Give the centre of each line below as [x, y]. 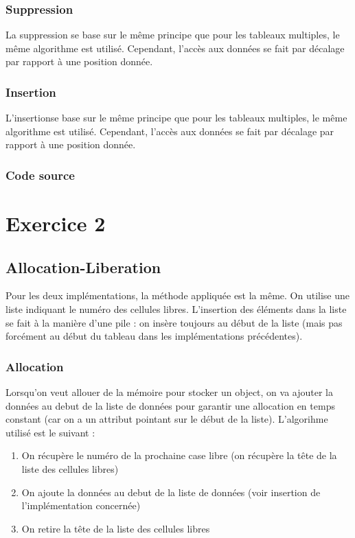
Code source [40, 175]
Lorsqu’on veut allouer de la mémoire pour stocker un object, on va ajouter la [169, 392]
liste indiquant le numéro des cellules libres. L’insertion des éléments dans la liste [176, 309]
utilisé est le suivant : [50, 432]
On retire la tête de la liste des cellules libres [116, 528]
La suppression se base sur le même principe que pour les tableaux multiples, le [173, 35]
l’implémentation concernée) [81, 505]
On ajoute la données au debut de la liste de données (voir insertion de [171, 492]
